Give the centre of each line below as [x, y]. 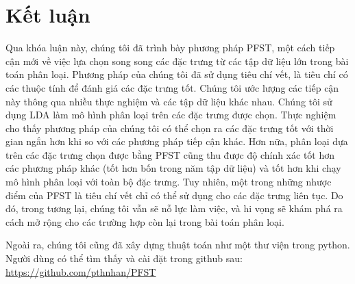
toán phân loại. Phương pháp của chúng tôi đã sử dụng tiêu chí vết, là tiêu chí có [177, 74]
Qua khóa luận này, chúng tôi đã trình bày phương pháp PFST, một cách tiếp [170, 48]
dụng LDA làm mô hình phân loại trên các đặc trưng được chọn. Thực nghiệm [171, 115]
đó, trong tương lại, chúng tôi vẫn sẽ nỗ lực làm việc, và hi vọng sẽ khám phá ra [174, 208]
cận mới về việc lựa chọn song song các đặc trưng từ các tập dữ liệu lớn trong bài [177, 61]
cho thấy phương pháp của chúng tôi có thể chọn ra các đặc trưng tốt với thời [170, 128]
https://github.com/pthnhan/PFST [81, 271]
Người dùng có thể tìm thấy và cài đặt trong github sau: [124, 258]
